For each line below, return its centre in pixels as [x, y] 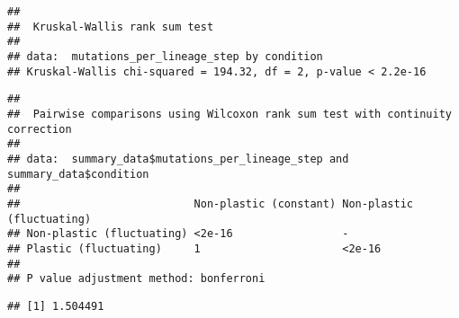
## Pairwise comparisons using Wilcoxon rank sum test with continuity [229, 114]
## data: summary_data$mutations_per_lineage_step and [178, 159]
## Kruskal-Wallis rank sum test [111, 26]
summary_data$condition [78, 174]
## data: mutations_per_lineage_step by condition [165, 56]
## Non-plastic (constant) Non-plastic [211, 203]
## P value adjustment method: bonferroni [136, 279]
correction [40, 129]
